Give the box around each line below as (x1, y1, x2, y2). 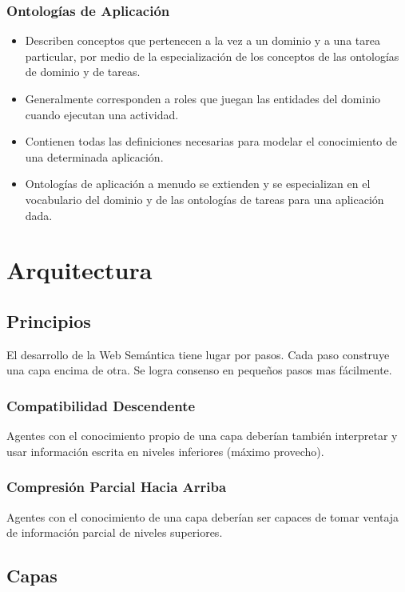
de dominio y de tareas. (25, 63, 141, 80)
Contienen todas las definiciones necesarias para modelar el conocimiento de (25, 133, 397, 150)
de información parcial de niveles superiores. (6, 524, 223, 541)
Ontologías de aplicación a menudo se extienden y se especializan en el (25, 175, 371, 192)
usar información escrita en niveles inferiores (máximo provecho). (6, 442, 324, 459)
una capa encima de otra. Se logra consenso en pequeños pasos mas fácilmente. (6, 362, 392, 378)
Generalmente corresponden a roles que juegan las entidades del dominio (25, 90, 381, 106)
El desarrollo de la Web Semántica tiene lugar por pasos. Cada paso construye (6, 346, 390, 362)
